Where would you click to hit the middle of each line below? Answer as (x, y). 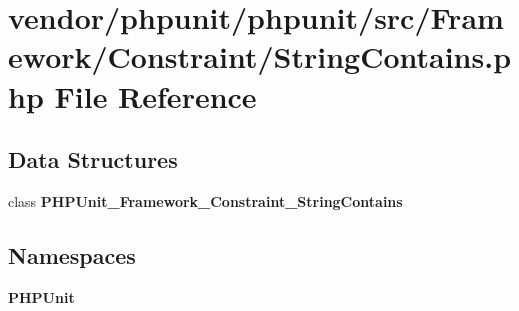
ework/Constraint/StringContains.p (260, 56)
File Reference (155, 95)
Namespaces (72, 254)
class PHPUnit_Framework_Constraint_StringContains (205, 200)
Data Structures (93, 159)
